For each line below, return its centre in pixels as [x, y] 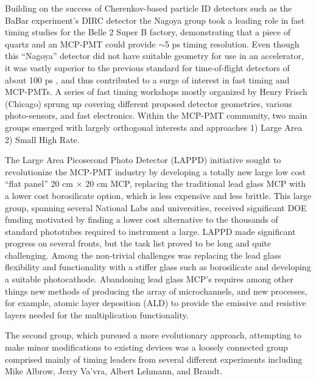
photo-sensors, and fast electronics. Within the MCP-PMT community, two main [156, 115]
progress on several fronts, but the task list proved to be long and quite [138, 243]
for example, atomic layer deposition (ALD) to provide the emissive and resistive [156, 303]
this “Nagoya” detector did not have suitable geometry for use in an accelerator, [154, 56]
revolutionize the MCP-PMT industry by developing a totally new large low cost [156, 171]
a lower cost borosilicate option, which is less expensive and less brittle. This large [158, 195]
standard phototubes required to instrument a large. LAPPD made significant [150, 231]
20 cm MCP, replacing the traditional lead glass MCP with [196, 184]
